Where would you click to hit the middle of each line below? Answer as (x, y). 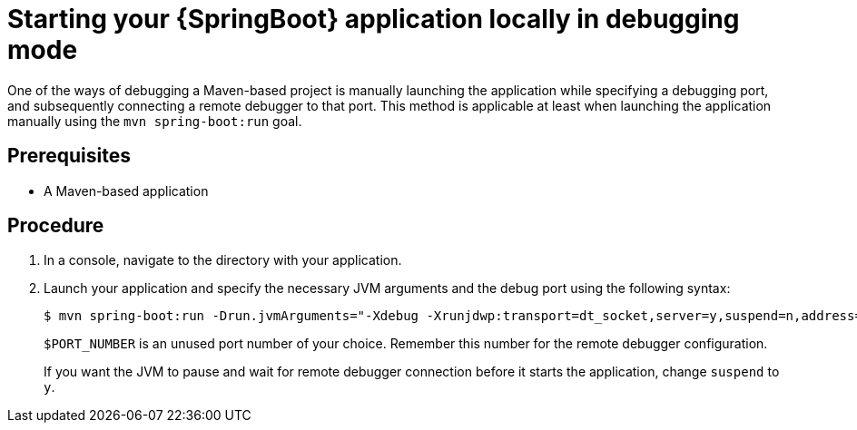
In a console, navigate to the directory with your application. (223, 260)
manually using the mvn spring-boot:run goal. (155, 121)
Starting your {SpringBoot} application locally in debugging (374, 19)
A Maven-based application (126, 191)
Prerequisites (69, 156)
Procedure (56, 226)
